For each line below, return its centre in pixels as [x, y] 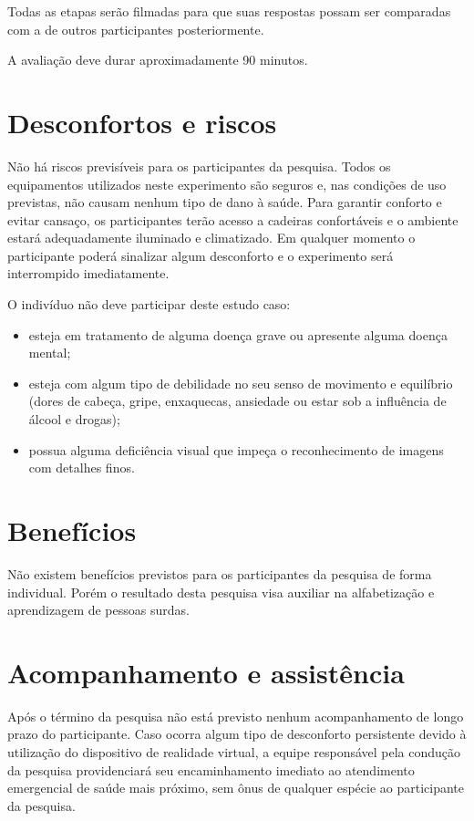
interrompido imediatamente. [88, 273]
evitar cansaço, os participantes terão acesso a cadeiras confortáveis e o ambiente [233, 219]
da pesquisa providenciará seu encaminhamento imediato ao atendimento [211, 769]
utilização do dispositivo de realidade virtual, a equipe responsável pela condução [234, 752]
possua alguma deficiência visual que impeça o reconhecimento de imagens [236, 449]
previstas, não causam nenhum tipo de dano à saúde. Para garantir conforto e [225, 202]
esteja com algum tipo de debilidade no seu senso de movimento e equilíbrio [241, 383]
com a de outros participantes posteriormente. [136, 29]
